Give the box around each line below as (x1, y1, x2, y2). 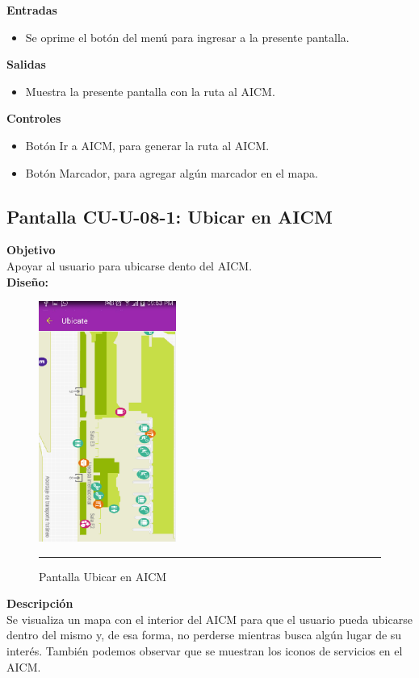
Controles (6, 110, 61, 127)
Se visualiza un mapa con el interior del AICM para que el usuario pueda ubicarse (6, 610, 413, 627)
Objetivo (6, 241, 56, 258)
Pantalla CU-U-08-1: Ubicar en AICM (6, 203, 333, 228)
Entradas (6, 2, 57, 18)
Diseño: (6, 273, 49, 290)
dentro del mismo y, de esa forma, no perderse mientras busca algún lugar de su (6, 626, 402, 643)
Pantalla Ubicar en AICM (39, 567, 167, 584)
